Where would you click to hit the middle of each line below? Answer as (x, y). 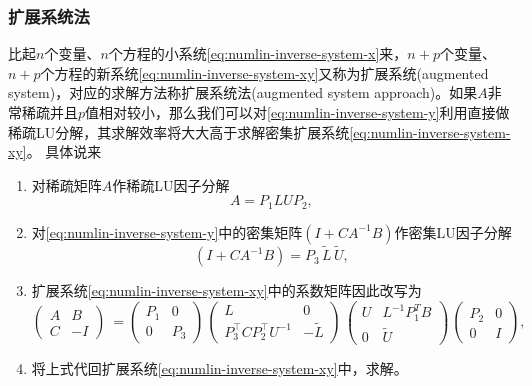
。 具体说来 (64, 151)
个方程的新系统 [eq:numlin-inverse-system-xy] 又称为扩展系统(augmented (264, 72)
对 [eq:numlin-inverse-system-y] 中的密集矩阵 (167, 231)
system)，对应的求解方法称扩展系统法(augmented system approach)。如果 (243, 92)
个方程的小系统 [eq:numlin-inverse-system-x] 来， (258, 53)
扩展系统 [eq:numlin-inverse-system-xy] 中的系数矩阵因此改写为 (226, 290)
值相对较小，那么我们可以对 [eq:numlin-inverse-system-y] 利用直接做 (297, 112)
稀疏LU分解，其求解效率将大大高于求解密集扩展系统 (179, 131)
